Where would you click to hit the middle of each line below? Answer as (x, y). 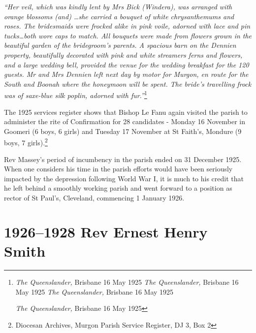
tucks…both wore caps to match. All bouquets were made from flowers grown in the (128, 35)
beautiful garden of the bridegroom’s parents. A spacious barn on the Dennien (120, 45)
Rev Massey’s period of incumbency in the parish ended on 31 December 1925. (123, 159)
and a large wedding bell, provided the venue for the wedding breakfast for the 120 (127, 64)
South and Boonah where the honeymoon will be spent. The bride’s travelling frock (128, 83)
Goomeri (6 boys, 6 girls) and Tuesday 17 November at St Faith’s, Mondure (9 (123, 131)
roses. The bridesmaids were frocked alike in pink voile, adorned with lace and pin (127, 26)
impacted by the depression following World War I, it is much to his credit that (124, 178)
